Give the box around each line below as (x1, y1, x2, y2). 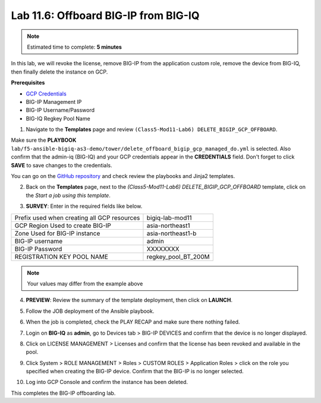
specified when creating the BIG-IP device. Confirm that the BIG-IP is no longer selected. (26, 368, 244, 375)
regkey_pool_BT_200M (146, 252, 210, 261)
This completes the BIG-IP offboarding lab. (11, 389, 116, 396)
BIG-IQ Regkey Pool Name (26, 115, 90, 122)
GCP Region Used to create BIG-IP (14, 221, 111, 230)
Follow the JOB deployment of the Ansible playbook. (26, 307, 155, 315)
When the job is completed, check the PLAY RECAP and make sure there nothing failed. (26, 318, 240, 326)
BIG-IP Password (14, 245, 62, 253)
